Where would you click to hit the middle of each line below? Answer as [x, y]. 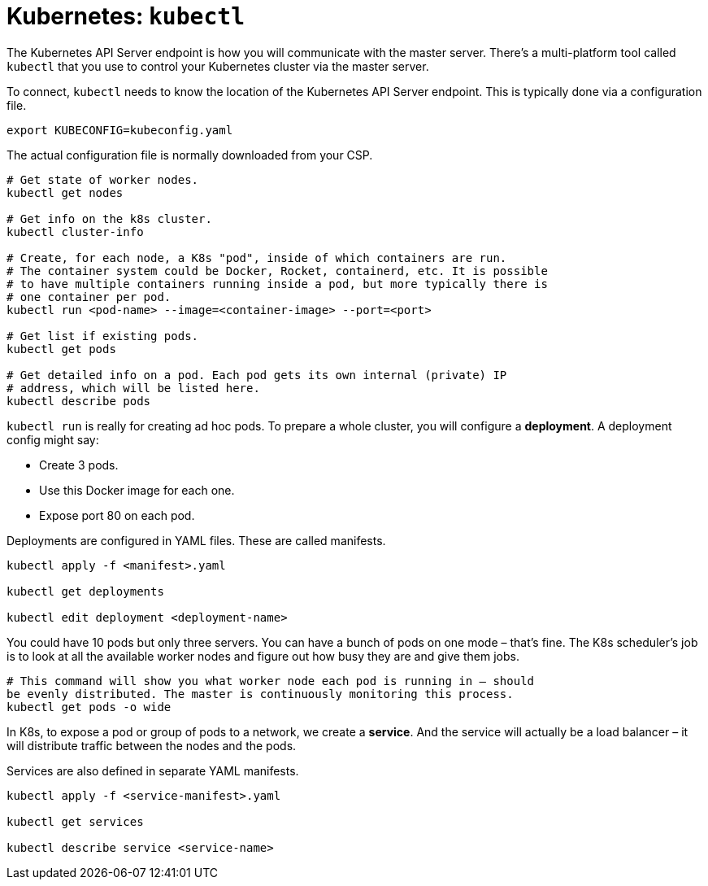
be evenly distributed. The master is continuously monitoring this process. [260, 694]
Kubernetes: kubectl [126, 16]
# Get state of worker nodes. [103, 179]
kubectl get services [75, 821]
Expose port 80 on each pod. [117, 515]
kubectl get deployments [85, 591]
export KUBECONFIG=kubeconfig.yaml [120, 130]
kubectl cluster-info [75, 231]
